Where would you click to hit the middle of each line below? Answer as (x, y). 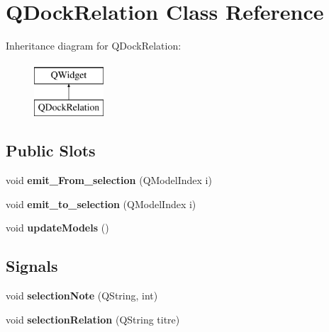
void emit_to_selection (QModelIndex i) (101, 204)
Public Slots (51, 150)
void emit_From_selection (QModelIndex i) (109, 180)
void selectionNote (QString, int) (82, 296)
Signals (32, 266)
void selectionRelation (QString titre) (93, 319)
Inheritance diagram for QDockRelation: (94, 46)
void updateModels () (57, 228)
